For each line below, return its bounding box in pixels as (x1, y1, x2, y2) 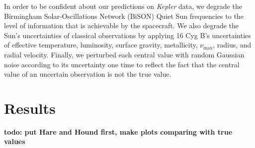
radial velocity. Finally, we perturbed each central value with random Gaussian (4, 49, 245, 59)
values (4, 136, 25, 147)
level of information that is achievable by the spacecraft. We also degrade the (4, 20, 239, 31)
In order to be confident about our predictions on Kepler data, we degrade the (4, 1, 242, 11)
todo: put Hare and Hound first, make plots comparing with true (4, 126, 233, 137)
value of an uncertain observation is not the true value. (4, 69, 171, 79)
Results (4, 98, 56, 118)
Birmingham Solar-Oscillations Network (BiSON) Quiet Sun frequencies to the (4, 10, 244, 21)
